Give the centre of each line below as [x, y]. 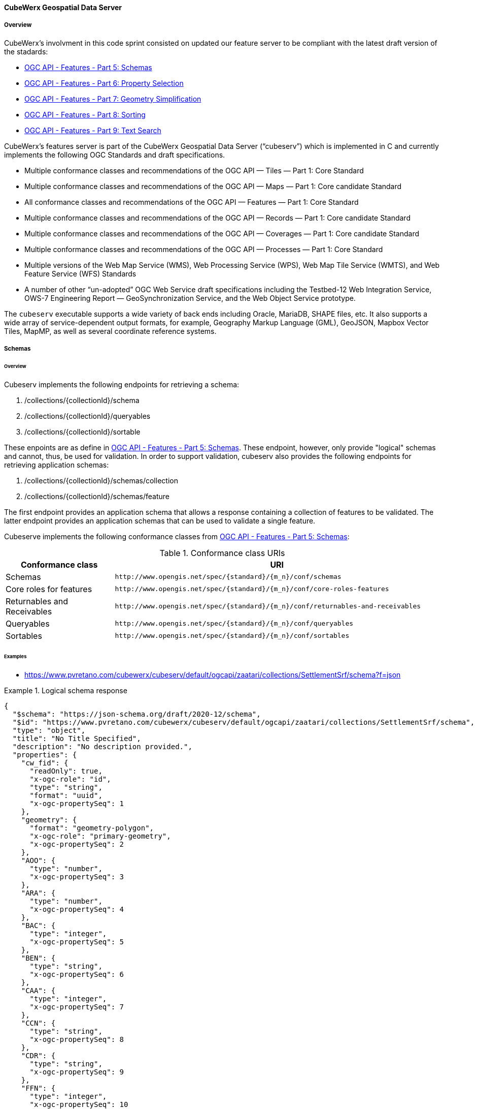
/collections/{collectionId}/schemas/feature [97, 496]
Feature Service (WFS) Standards [80, 273]
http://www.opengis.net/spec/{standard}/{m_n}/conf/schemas [228, 577]
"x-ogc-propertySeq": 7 [77, 1007]
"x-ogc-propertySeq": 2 [77, 844]
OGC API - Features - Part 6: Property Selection [104, 83]
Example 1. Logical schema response [66, 690]
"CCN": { [38, 1023]
